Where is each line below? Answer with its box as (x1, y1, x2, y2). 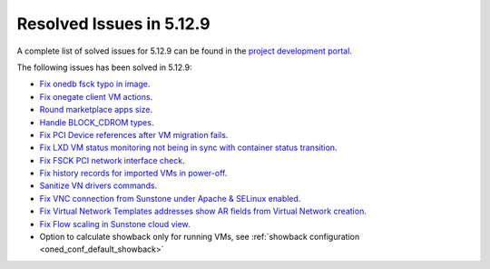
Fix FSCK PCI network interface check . (39, 154, 185, 165)
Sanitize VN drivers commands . (39, 180, 158, 191)
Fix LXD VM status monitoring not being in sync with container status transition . (39, 142, 338, 154)
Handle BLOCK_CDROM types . (39, 116, 154, 127)
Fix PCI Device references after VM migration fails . (39, 129, 229, 140)
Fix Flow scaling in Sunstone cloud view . (39, 218, 191, 229)
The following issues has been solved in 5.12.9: (16, 62, 192, 73)
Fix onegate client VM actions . (39, 91, 153, 102)
